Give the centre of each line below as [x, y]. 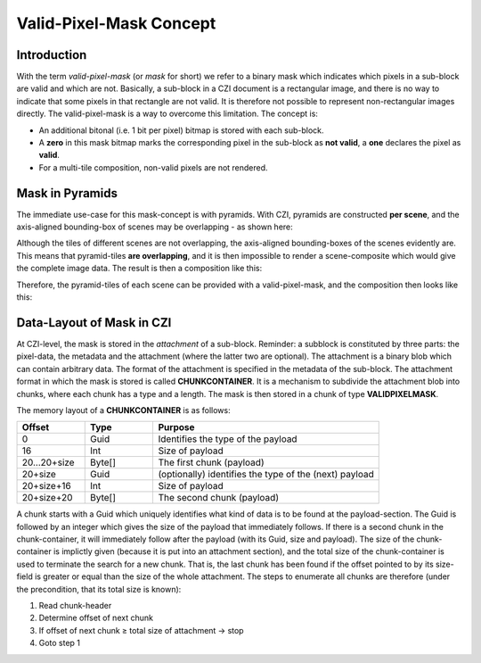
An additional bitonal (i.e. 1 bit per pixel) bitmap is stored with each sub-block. [181, 130]
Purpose [176, 427]
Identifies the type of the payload [228, 439]
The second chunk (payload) [219, 498]
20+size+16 [46, 486]
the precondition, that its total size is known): [99, 589]
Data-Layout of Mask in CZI [94, 323]
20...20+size [48, 462]
